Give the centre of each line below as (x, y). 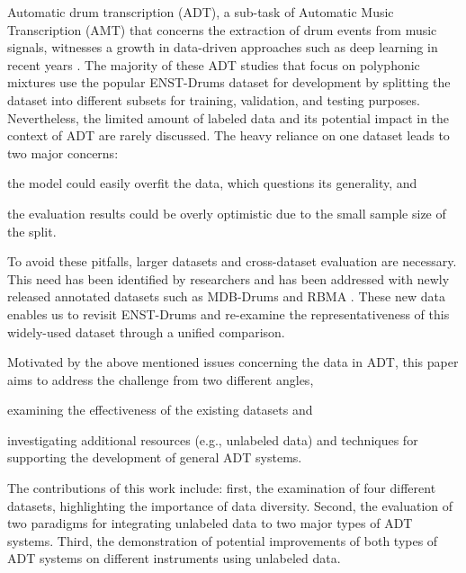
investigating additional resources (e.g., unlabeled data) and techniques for (213, 439)
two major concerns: (63, 152)
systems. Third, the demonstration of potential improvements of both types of (223, 540)
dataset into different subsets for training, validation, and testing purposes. (214, 99)
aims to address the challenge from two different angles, (161, 379)
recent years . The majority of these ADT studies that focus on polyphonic (214, 64)
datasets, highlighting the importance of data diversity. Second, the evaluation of (230, 505)
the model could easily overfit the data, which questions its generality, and (212, 183)
